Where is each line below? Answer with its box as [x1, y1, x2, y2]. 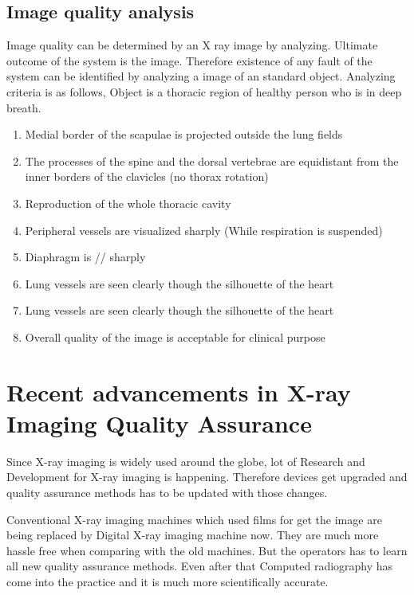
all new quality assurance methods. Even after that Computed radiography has [6, 558, 393, 574]
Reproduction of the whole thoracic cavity [25, 194, 231, 211]
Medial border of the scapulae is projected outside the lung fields [25, 126, 343, 143]
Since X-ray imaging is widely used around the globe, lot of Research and [6, 452, 365, 469]
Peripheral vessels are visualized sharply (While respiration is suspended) [25, 221, 383, 238]
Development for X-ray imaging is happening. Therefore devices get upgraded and [6, 468, 408, 485]
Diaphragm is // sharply [25, 249, 146, 265]
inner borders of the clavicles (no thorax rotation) [25, 168, 269, 185]
